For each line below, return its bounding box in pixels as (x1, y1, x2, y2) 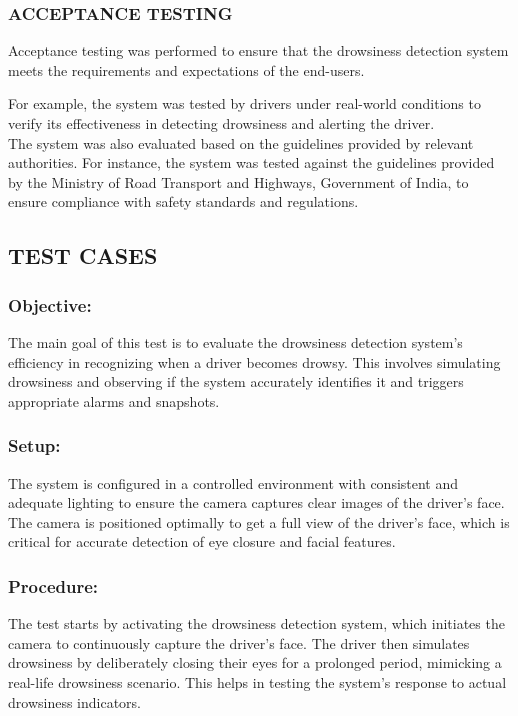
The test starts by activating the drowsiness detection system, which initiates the (8, 613, 505, 634)
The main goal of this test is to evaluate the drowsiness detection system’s (8, 331, 463, 352)
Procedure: (8, 573, 99, 598)
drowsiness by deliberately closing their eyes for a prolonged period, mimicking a (8, 652, 502, 673)
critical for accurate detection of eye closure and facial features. (8, 531, 396, 552)
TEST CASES (8, 240, 158, 271)
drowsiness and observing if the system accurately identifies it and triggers (8, 371, 464, 392)
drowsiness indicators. (8, 691, 141, 712)
